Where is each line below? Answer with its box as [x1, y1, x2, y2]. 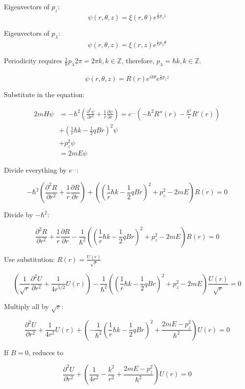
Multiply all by [4, 301, 49, 311]
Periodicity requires [4, 55, 63, 66]
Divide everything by [4, 165, 67, 175]
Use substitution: [4, 254, 55, 264]
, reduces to [28, 347, 64, 357]
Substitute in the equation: [4, 89, 85, 100]
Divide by [4, 209, 33, 220]
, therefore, [121, 55, 155, 66]
